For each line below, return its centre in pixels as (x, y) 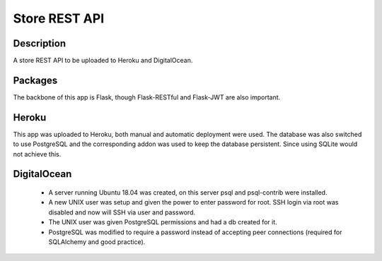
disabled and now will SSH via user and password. (122, 212)
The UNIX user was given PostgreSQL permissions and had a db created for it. (163, 222)
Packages (35, 80)
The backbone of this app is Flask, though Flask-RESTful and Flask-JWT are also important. (147, 97)
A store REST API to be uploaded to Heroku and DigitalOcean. (103, 61)
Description (40, 43)
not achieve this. (37, 154)
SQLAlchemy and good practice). (97, 242)
